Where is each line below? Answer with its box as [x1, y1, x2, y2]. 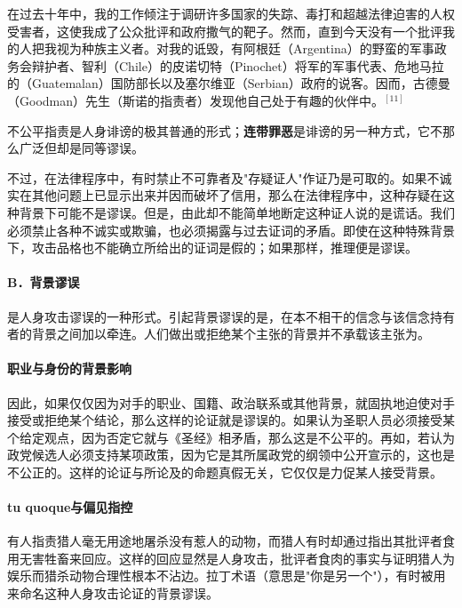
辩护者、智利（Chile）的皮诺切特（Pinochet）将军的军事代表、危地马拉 [31, 56, 444, 75]
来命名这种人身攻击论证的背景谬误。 [7, 584, 219, 603]
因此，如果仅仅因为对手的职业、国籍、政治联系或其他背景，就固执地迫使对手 [7, 393, 455, 412]
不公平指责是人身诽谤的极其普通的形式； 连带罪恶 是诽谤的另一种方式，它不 [7, 121, 442, 140]
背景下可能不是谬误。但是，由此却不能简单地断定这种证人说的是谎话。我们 [19, 203, 455, 221]
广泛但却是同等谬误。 [19, 139, 144, 157]
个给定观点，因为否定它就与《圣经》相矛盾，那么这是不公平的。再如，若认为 [7, 428, 455, 446]
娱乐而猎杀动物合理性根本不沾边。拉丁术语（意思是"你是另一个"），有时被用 [7, 566, 446, 585]
